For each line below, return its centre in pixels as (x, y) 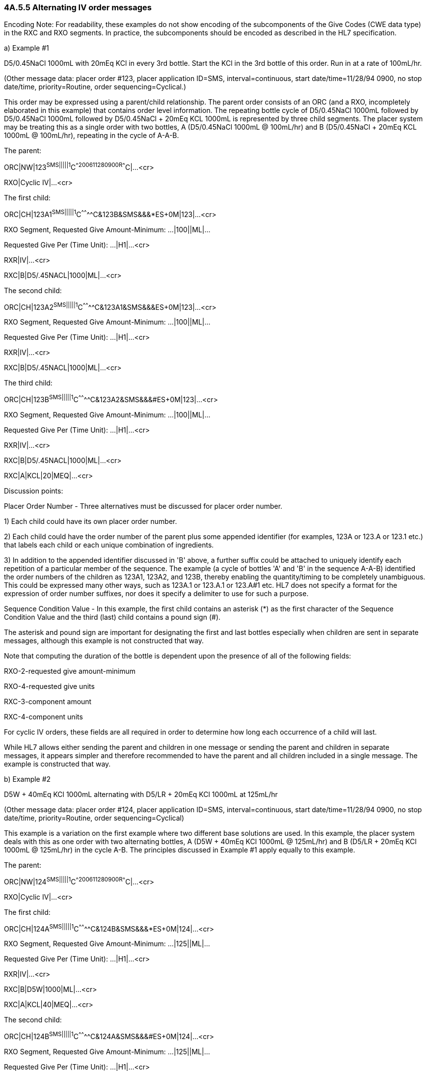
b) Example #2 (27, 779)
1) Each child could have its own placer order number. (91, 521)
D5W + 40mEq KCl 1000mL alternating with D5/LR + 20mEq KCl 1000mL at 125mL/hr (141, 794)
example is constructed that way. (57, 764)
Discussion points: (34, 491)
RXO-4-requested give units (49, 686)
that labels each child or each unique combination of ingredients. (109, 545)
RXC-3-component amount (48, 701)
